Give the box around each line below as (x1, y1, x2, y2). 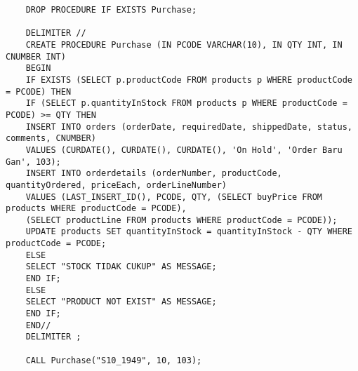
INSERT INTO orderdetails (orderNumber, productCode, (25, 168, 282, 179)
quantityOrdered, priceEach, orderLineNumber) (6, 180, 227, 190)
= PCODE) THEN (6, 86, 72, 97)
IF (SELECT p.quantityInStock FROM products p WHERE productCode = (25, 98, 347, 109)
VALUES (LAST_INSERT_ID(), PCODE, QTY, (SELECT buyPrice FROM (25, 191, 323, 202)
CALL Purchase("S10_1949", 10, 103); (25, 355, 202, 365)
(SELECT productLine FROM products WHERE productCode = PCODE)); (25, 215, 338, 225)
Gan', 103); (6, 156, 61, 167)
